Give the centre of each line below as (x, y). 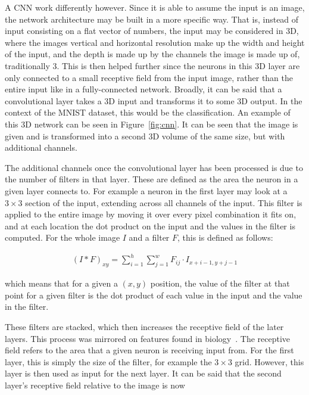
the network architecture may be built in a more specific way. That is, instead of (152, 19)
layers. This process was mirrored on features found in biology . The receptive (148, 338)
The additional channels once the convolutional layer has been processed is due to (154, 167)
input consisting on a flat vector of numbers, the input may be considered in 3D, (152, 31)
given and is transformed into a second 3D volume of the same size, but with (145, 136)
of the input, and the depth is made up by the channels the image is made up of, (152, 54)
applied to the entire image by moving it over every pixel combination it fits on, (151, 214)
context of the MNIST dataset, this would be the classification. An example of (148, 112)
